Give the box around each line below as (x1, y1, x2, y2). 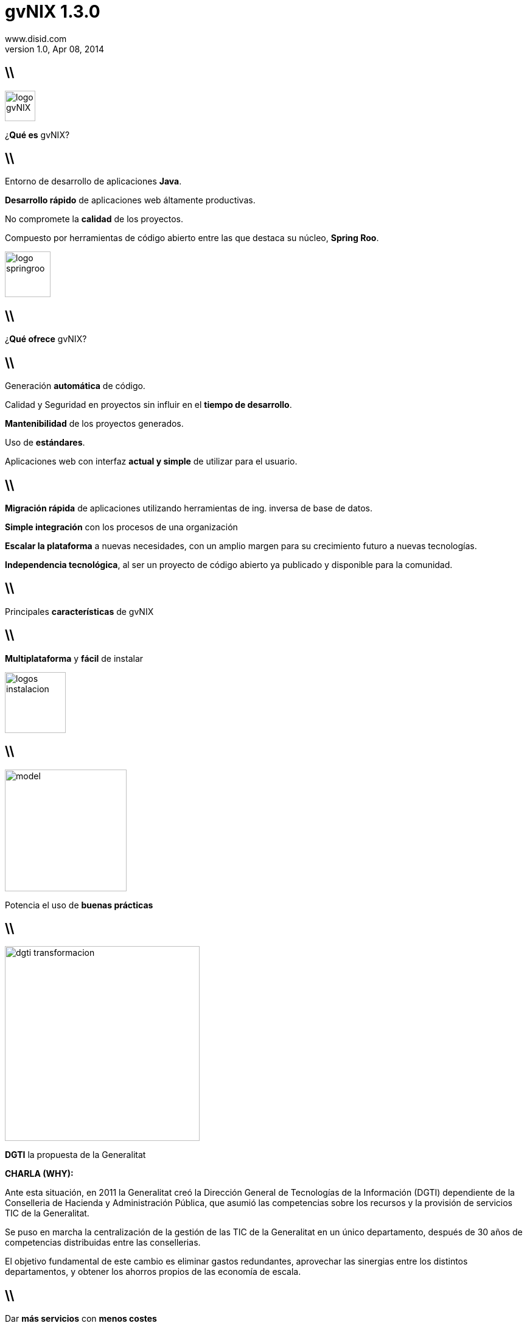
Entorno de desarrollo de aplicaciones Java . (5, 176, 182, 187)
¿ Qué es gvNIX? (5, 129, 70, 140)
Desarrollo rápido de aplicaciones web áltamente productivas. (5, 195, 256, 206)
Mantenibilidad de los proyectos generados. (5, 418, 184, 429)
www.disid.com (5, 33, 67, 44)
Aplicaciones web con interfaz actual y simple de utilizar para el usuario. (5, 456, 298, 467)
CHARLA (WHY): (5, 1168, 74, 1179)
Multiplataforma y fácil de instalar (5, 653, 144, 664)
